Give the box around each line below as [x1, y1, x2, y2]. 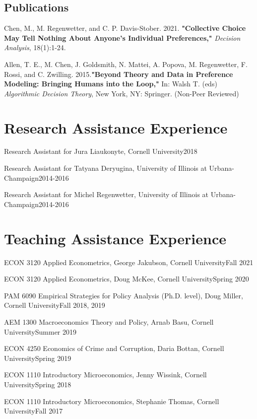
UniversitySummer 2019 [4, 326, 76, 337]
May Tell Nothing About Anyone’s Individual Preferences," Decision [4, 32, 241, 43]
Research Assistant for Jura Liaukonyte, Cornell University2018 [4, 146, 197, 156]
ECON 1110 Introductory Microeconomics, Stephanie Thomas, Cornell [4, 396, 219, 406]
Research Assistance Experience [4, 117, 228, 138]
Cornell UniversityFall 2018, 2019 [4, 300, 105, 310]
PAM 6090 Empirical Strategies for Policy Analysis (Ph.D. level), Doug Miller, [4, 290, 243, 300]
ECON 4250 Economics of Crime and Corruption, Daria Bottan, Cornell [4, 343, 224, 353]
